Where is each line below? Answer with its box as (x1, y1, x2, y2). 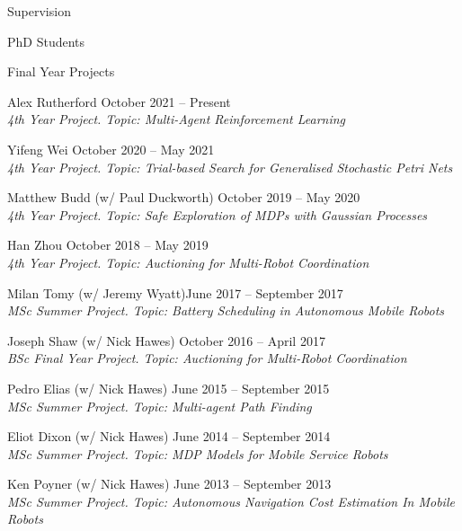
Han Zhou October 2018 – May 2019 (7, 235, 209, 254)
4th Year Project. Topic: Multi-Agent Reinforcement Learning (7, 110, 346, 128)
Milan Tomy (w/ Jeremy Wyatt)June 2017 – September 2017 (7, 283, 343, 302)
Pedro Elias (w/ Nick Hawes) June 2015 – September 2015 (7, 378, 330, 397)
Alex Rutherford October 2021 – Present (7, 92, 231, 111)
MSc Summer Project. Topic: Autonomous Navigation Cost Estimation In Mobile (7, 491, 455, 510)
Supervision (7, 2, 71, 20)
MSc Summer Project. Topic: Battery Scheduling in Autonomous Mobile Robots (7, 301, 445, 320)
